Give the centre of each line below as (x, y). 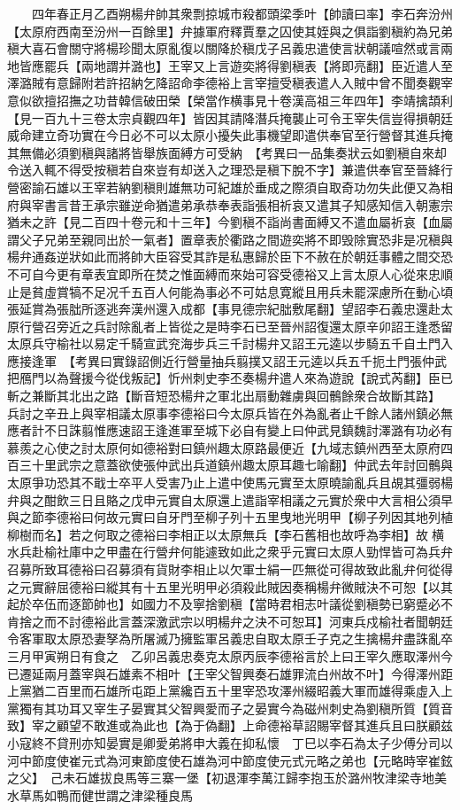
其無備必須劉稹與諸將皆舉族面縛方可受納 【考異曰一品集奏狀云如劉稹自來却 (227, 152)
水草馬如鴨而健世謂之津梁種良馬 (100, 794)
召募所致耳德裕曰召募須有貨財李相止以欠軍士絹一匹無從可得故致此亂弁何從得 (230, 569)
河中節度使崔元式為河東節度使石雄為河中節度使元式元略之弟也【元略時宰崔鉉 (230, 760)
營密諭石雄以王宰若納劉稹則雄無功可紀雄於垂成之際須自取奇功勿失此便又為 (224, 187)
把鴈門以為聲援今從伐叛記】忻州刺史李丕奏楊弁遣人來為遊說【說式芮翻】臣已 (230, 378)
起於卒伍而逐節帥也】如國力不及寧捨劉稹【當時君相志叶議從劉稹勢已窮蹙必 (224, 604)
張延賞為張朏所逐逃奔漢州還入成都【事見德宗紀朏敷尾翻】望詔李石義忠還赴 (224, 309)
